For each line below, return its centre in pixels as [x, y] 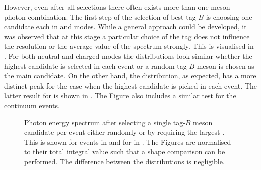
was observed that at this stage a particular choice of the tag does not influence [127, 36]
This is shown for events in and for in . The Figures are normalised [128, 142]
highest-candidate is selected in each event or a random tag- [97, 66]
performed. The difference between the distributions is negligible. [124, 161]
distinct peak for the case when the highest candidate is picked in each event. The [130, 85]
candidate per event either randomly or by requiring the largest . [124, 132]
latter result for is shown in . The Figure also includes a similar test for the [120, 95]
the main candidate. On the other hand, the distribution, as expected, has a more [130, 76]
